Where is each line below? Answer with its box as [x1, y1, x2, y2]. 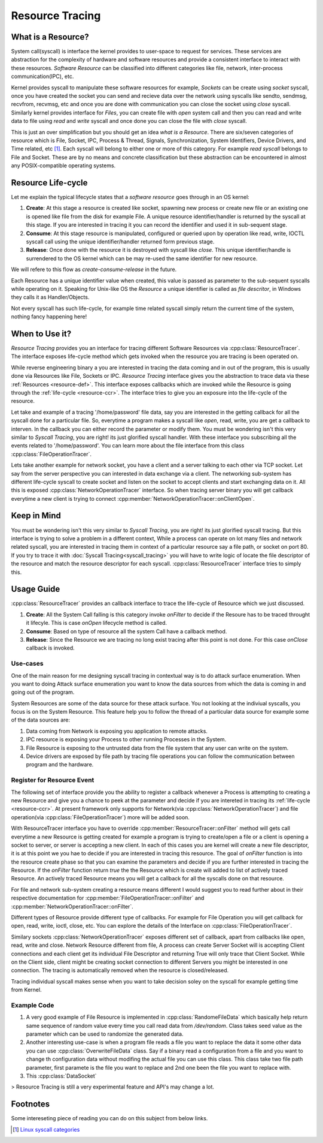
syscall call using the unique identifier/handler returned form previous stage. [26, 238, 215, 245]
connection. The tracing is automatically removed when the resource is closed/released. [11, 967, 229, 974]
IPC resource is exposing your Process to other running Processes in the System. [26, 736, 227, 743]
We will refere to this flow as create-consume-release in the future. [11, 266, 177, 273]
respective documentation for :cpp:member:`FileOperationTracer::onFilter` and [11, 894, 205, 902]
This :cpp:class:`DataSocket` [26, 1072, 97, 1079]
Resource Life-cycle [11, 178, 88, 188]
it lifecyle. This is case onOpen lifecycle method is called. [26, 619, 167, 627]
